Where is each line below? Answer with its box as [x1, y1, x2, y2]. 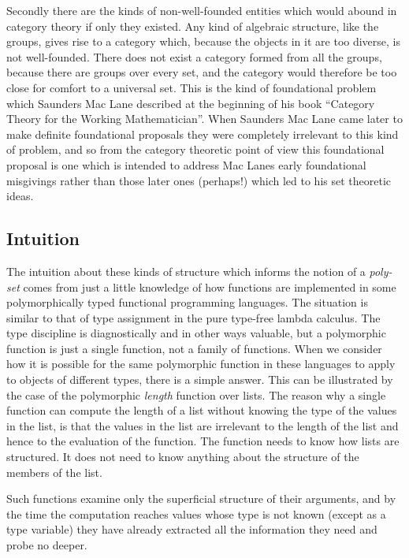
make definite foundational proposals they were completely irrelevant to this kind [6, 125, 399, 142]
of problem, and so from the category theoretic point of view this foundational [6, 141, 385, 158]
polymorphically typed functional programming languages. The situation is [6, 294, 368, 311]
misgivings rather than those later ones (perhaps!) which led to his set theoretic [6, 172, 391, 188]
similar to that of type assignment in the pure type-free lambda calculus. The [6, 309, 381, 325]
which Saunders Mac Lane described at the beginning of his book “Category [6, 95, 375, 111]
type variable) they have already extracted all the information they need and [6, 521, 377, 538]
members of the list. [6, 463, 102, 480]
